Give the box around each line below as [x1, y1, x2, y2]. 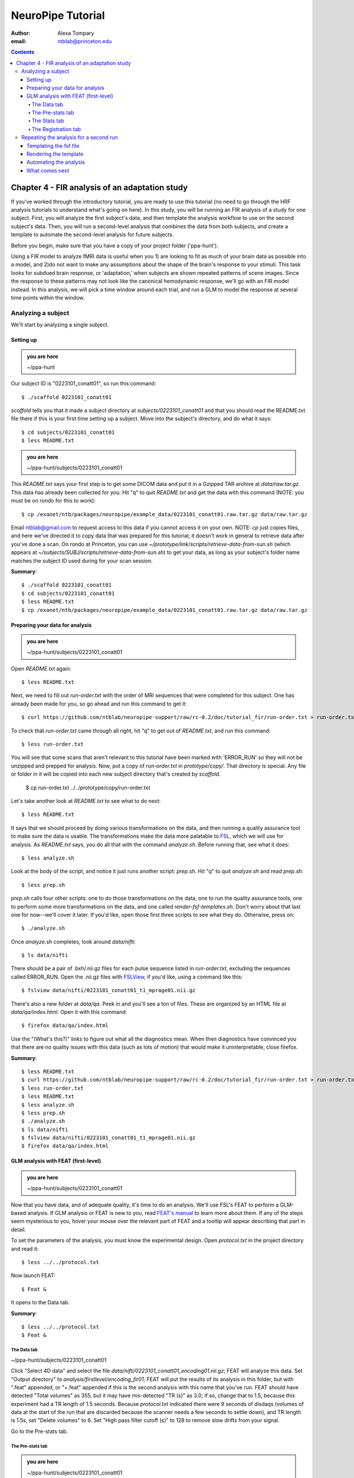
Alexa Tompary [57, 30, 94, 37]
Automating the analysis [27, 158, 86, 166]
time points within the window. [11, 294, 85, 301]
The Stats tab [31, 117, 64, 124]
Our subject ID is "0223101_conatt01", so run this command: [11, 380, 156, 387]
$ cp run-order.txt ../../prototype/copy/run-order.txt [25, 784, 150, 791]
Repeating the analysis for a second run [21, 134, 118, 141]
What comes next [27, 167, 70, 174]
